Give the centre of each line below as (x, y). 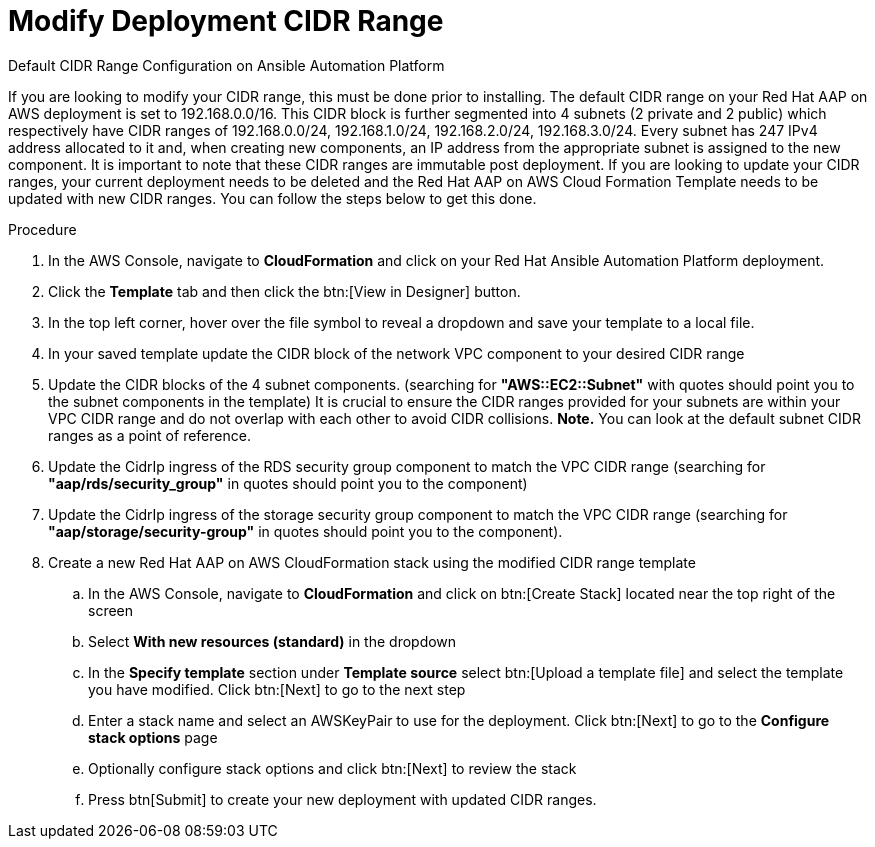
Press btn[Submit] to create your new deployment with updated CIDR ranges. (342, 799)
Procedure (42, 229)
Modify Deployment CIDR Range (226, 21)
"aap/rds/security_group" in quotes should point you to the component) (288, 483)
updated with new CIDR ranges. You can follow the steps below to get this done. (272, 198)
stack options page (153, 737)
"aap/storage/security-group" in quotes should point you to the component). (305, 531)
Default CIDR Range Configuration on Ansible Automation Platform (226, 65)
